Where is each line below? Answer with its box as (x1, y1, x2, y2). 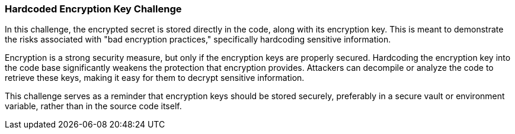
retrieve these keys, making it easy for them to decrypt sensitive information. (5, 73, 305, 83)
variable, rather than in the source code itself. (5, 101, 182, 112)
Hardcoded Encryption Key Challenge (5, 3, 182, 15)
